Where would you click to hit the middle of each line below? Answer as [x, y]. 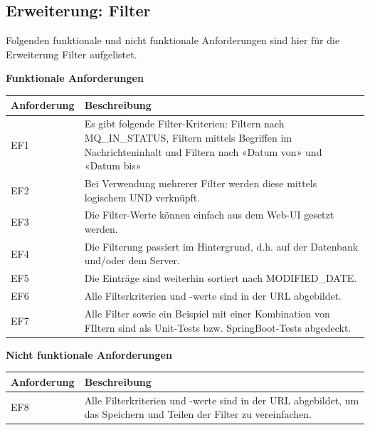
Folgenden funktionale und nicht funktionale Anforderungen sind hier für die [173, 40]
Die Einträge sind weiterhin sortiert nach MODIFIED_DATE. [221, 278]
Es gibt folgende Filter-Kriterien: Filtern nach [184, 124]
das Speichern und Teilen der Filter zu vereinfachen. [198, 414]
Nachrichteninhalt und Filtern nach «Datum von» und [203, 151]
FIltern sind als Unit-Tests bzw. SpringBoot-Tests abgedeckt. [218, 327]
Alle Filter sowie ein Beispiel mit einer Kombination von [207, 313]
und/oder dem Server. [132, 260]
